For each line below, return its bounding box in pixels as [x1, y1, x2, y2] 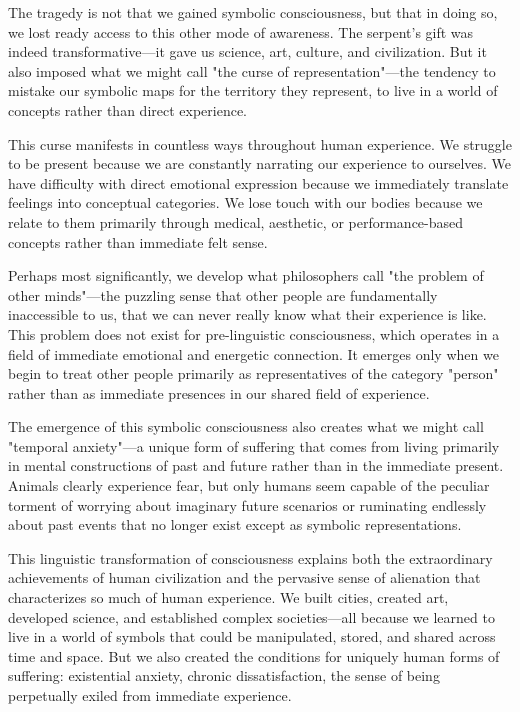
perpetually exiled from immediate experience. [8, 685, 292, 705]
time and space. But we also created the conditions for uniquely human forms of [8, 645, 500, 666]
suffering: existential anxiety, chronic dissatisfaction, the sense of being [8, 665, 440, 686]
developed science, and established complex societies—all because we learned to [8, 606, 495, 627]
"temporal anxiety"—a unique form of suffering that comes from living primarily [8, 435, 500, 456]
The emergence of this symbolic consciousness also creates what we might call [8, 416, 484, 437]
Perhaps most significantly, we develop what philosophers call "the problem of [8, 265, 484, 286]
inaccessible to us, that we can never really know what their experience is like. [8, 304, 487, 325]
